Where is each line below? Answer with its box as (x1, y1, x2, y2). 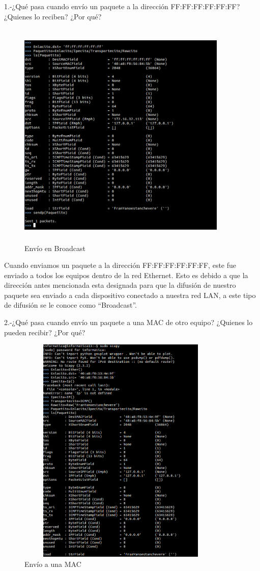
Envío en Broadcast (24, 242, 85, 253)
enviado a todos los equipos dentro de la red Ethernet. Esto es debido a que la (4, 269, 248, 280)
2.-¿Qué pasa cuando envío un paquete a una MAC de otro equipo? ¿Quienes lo (4, 317, 253, 328)
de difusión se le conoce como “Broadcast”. (4, 300, 137, 310)
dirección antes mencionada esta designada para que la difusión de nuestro (4, 280, 236, 290)
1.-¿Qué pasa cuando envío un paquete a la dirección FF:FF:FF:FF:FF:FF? (4, 1, 240, 11)
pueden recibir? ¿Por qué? (4, 327, 85, 337)
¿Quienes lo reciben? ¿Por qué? (4, 11, 102, 21)
